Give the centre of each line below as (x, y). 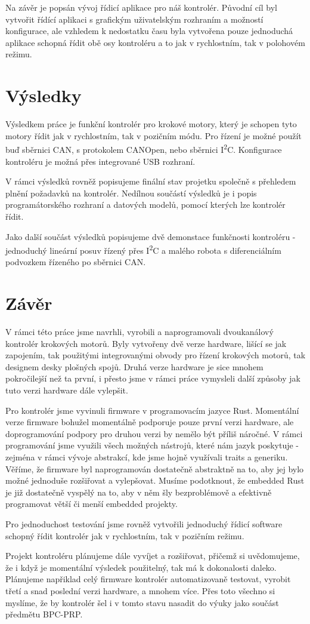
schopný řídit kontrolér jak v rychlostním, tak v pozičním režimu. (125, 535)
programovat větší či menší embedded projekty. (92, 504)
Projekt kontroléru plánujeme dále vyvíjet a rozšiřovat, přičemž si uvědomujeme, (153, 556)
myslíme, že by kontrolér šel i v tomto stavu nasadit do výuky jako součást (142, 602)
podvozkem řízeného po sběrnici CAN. (76, 262)
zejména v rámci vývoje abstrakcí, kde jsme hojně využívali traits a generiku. (147, 457)
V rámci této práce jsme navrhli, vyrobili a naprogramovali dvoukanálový (139, 332)
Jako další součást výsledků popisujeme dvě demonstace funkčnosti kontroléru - (151, 236)
